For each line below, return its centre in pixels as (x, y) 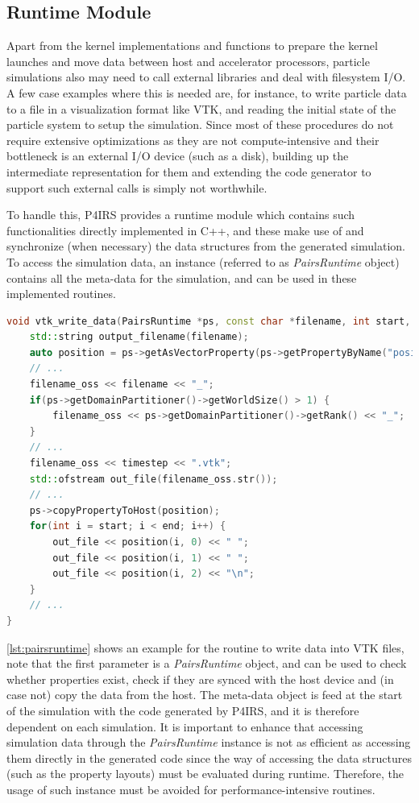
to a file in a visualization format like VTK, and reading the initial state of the (201, 108)
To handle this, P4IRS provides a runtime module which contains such (181, 215)
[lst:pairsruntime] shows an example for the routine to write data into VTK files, (205, 647)
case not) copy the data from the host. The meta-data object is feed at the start (205, 695)
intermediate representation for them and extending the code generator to (189, 171)
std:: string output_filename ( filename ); (139, 337)
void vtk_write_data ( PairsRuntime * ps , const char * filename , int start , (209, 321)
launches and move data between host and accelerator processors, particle (188, 61)
